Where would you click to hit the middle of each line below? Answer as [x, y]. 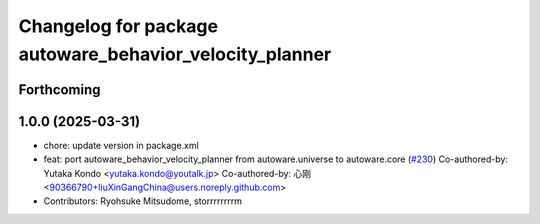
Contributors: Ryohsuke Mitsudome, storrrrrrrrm [142, 201]
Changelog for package [118, 26]
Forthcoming [59, 89]
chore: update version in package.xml [121, 145]
